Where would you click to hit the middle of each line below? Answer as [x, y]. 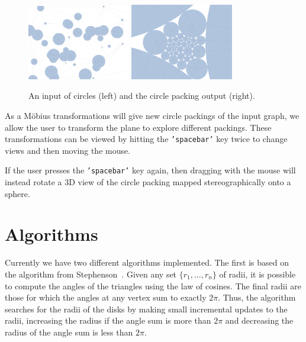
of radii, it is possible [257, 274]
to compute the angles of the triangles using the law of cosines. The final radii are [153, 285]
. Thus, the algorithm [257, 297]
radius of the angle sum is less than [69, 332]
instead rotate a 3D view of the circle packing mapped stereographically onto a [148, 182]
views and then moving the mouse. [68, 150]
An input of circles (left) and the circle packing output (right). [142, 96]
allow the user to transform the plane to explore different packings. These [138, 127]
